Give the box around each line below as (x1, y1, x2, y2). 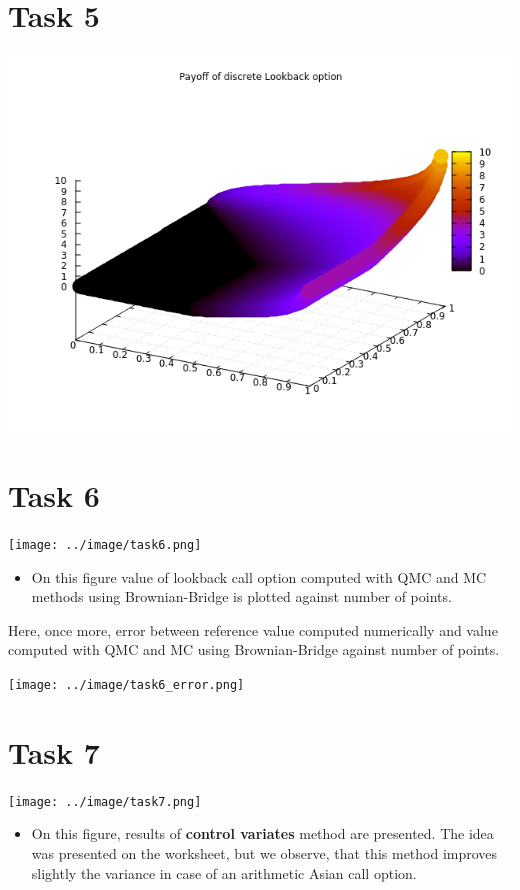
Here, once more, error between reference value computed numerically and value (8, 619, 498, 640)
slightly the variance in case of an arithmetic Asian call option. (31, 862, 417, 883)
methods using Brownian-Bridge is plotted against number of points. (31, 586, 452, 607)
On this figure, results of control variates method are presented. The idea (31, 823, 494, 844)
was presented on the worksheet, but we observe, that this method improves (31, 842, 498, 863)
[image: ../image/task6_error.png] (8, 677, 245, 692)
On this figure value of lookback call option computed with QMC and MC (31, 566, 487, 587)
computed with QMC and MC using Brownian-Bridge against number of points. (8, 639, 500, 660)
